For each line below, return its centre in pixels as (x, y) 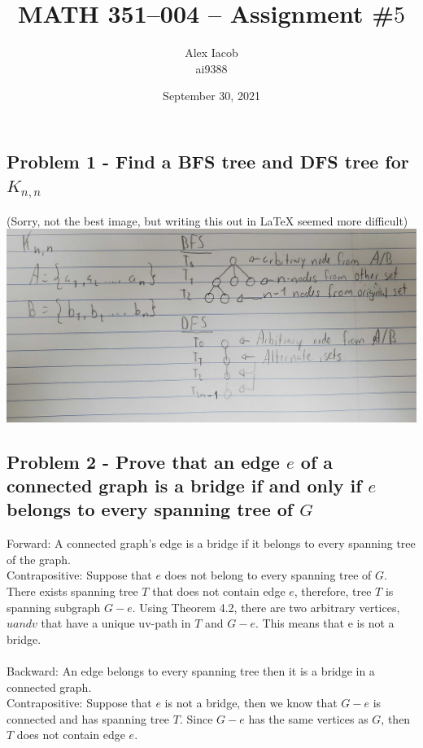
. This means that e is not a (325, 623)
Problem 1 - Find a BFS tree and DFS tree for (208, 161)
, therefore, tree (333, 591)
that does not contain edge (219, 591)
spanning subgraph (54, 607)
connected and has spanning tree (88, 718)
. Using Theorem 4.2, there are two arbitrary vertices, (266, 607)
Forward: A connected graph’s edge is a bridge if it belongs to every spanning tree (211, 543)
